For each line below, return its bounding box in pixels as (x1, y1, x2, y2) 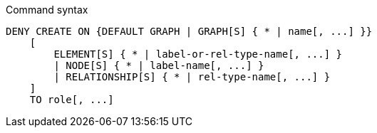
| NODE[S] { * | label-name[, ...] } (53, 60, 264, 71)
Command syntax (6, 4, 88, 16)
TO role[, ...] (29, 94, 114, 105)
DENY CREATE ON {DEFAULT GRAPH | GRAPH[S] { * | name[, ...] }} (6, 26, 373, 37)
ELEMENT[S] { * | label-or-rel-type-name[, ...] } (53, 48, 343, 60)
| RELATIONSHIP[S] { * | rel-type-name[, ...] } (53, 71, 331, 83)
